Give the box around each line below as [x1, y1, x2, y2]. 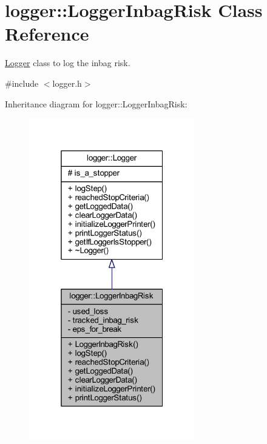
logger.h [52, 76, 82, 89]
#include [5, 76, 39, 89]
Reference [5, 21, 89, 46]
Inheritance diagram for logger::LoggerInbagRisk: [5, 97, 188, 110]
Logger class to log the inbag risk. [5, 56, 130, 69]
